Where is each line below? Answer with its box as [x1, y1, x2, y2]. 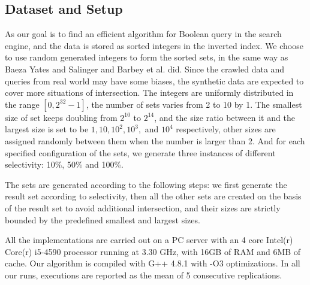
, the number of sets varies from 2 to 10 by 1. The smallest [86, 98, 302, 110]
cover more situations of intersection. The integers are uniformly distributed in [5, 86, 294, 99]
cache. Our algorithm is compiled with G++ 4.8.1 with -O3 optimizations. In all [5, 257, 300, 269]
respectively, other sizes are [176, 123, 276, 135]
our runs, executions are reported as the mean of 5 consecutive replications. [5, 268, 282, 281]
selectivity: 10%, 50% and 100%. [5, 158, 124, 171]
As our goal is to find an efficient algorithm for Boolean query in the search [5, 28, 282, 40]
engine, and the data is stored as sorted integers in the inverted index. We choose [5, 39, 303, 51]
